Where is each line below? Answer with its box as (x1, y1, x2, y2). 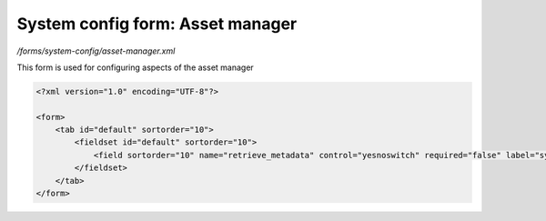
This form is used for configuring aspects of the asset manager (16, 62, 254, 73)
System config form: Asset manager (16, 14, 298, 34)
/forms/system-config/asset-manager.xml (16, 45, 176, 56)
